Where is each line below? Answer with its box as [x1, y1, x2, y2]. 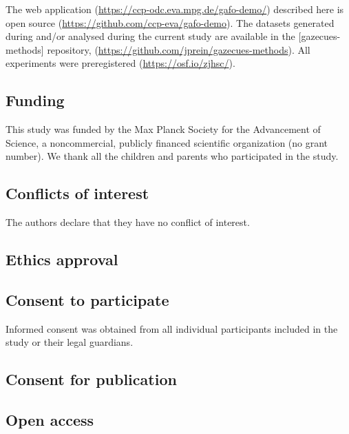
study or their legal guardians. [6, 335, 134, 349]
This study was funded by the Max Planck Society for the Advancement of [6, 122, 321, 136]
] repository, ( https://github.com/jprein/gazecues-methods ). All [41, 42, 310, 56]
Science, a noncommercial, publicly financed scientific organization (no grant [6, 135, 328, 149]
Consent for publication [6, 369, 177, 390]
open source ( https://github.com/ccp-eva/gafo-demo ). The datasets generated [6, 15, 335, 30]
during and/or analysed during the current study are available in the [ [6, 29, 302, 43]
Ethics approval [6, 249, 118, 270]
